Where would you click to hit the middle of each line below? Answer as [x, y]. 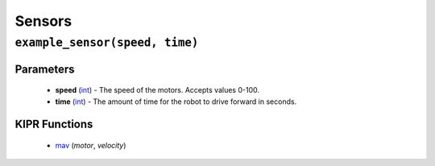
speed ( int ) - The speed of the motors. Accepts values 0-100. [157, 90]
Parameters [45, 69]
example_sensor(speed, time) [107, 43]
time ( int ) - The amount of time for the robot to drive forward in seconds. [176, 102]
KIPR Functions [54, 124]
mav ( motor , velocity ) [91, 146]
